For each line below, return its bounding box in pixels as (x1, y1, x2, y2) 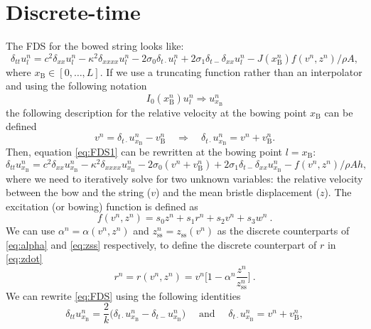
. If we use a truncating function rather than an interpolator (100, 64, 362, 79)
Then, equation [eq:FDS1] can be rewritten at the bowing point (6, 144, 283, 158)
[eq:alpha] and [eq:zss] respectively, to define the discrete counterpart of (6, 237, 317, 252)
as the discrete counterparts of (217, 223, 350, 238)
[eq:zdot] (6, 251, 43, 266)
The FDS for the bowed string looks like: (6, 38, 184, 53)
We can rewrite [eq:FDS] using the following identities (6, 288, 241, 303)
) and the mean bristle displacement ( (156, 185, 320, 200)
